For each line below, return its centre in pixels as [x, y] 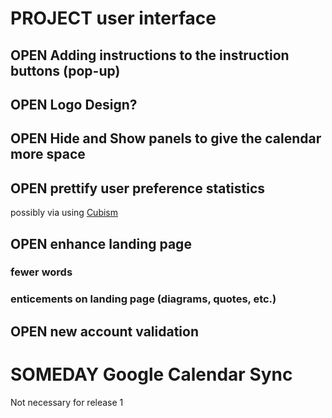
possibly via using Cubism [64, 213]
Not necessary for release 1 [67, 402]
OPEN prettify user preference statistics [138, 188]
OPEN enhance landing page [101, 243]
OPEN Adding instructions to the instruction [150, 55]
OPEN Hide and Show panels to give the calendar [166, 138]
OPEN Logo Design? [74, 104]
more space [48, 154]
